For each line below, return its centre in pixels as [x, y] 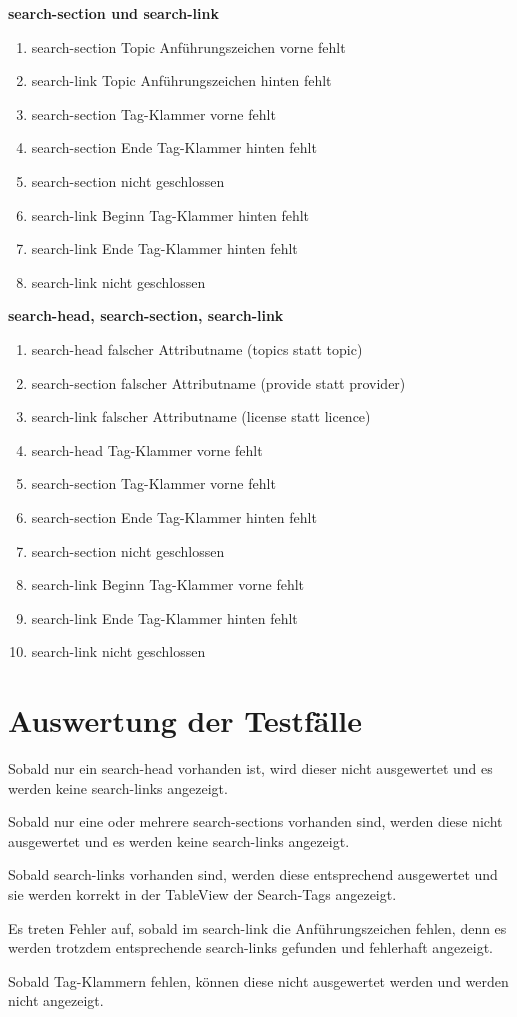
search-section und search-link [113, 13]
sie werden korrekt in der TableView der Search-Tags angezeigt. [202, 893]
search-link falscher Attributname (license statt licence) [201, 416]
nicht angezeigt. [56, 1000]
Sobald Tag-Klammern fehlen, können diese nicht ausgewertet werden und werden [258, 980]
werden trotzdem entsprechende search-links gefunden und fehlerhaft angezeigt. [250, 947]
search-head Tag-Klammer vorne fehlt [147, 449]
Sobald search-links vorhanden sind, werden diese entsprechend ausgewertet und [253, 874]
